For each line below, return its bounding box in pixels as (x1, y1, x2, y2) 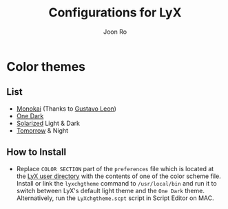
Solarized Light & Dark (16, 119, 81, 127)
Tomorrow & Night (16, 126, 69, 135)
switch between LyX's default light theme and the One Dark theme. (16, 186, 205, 195)
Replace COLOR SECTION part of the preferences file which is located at (16, 164, 214, 173)
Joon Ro (103, 27, 127, 36)
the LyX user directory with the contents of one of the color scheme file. (16, 172, 221, 180)
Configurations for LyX (48, 5, 182, 21)
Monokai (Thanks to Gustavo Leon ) (16, 104, 116, 113)
